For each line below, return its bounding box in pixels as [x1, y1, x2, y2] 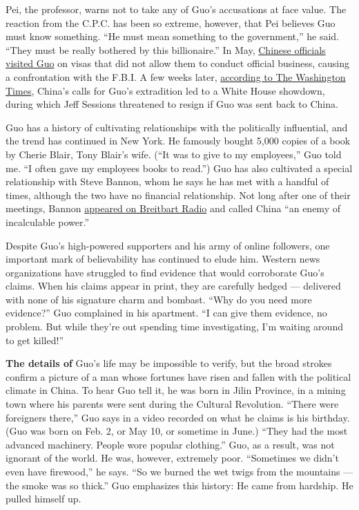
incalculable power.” [6, 214, 89, 229]
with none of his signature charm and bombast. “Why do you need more [6, 292, 312, 306]
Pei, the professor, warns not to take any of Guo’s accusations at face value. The [6, 2, 347, 16]
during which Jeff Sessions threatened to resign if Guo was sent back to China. [6, 97, 338, 111]
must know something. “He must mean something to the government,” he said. [6, 29, 339, 44]
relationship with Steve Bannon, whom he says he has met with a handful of [6, 174, 329, 189]
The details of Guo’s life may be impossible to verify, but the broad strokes [6, 356, 332, 370]
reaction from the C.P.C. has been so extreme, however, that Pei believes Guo [6, 15, 336, 30]
